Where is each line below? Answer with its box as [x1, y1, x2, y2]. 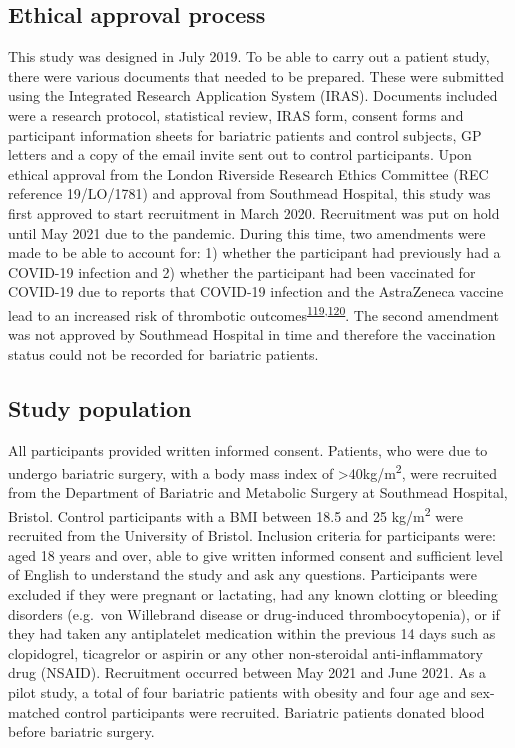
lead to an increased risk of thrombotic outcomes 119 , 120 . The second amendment [8, 301, 499, 325]
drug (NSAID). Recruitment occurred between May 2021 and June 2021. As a [8, 662, 486, 683]
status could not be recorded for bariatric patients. [8, 343, 319, 364]
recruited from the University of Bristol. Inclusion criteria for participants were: [8, 525, 496, 546]
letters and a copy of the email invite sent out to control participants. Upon [8, 144, 472, 165]
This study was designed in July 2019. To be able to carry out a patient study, [8, 46, 490, 67]
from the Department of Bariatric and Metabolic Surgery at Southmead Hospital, [8, 482, 508, 503]
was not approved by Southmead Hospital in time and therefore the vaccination [8, 324, 496, 345]
